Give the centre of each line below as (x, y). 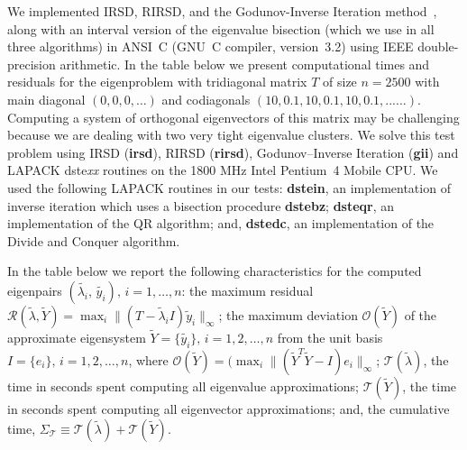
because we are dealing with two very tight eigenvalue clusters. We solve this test (231, 135)
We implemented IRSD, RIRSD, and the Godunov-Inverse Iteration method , (222, 11)
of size (340, 82)
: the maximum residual (247, 290)
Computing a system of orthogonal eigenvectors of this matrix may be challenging (233, 117)
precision (32, 64)
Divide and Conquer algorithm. (94, 240)
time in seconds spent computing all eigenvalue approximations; (183, 386)
